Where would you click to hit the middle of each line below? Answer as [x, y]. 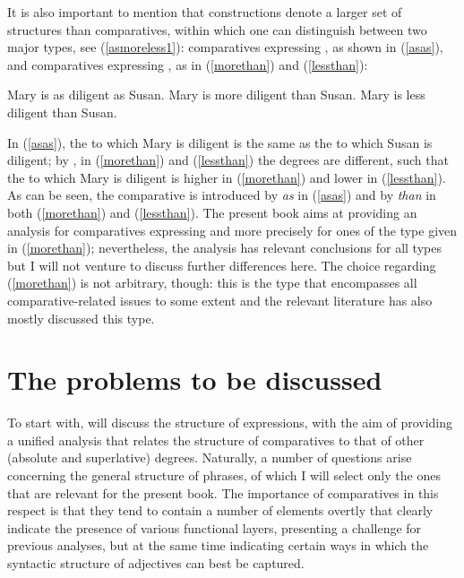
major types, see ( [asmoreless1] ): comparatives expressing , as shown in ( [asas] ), [225, 47]
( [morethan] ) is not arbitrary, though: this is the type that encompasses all [212, 283]
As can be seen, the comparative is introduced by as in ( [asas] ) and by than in [222, 195]
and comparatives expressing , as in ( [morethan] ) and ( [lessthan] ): [188, 64]
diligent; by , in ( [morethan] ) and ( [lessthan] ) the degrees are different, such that [228, 160]
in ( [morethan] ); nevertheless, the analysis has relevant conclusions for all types [224, 248]
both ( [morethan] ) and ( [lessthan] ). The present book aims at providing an [212, 212]
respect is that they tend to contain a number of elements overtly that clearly [220, 510]
